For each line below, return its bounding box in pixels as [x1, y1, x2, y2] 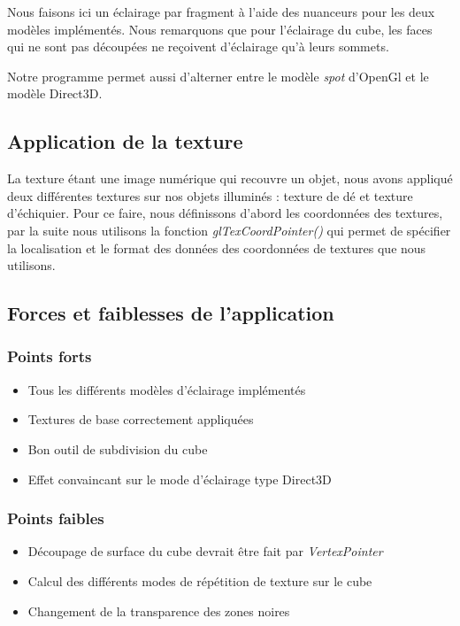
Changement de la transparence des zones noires [27, 601, 290, 620]
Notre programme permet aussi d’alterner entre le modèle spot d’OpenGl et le [7, 66, 429, 85]
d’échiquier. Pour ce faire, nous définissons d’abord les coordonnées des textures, [7, 204, 443, 222]
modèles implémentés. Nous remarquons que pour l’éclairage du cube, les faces [7, 19, 433, 38]
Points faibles [7, 507, 104, 529]
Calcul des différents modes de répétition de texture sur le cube [27, 571, 372, 590]
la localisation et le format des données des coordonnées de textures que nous [7, 238, 426, 257]
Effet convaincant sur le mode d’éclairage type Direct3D [27, 469, 332, 488]
